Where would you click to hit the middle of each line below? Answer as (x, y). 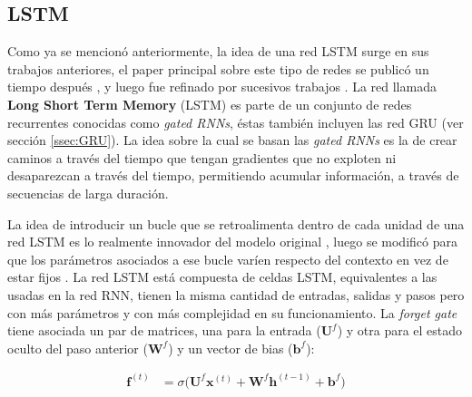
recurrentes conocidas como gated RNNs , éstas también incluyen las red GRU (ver (236, 122)
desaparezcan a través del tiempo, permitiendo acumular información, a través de (233, 175)
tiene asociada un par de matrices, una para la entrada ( (164, 330)
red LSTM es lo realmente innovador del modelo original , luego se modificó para (232, 242)
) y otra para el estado (400, 330)
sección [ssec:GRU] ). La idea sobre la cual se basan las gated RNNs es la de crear (232, 140)
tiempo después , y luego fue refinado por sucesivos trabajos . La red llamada (222, 87)
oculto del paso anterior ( (78, 348)
